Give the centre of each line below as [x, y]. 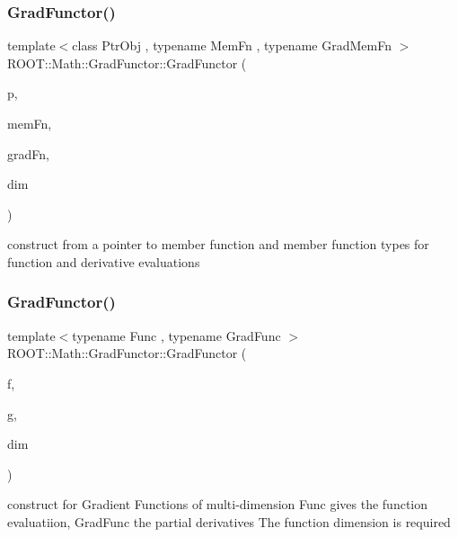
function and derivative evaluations [104, 261]
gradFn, [28, 153]
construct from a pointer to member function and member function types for [218, 244]
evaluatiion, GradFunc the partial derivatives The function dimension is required [229, 521]
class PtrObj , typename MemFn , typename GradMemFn [232, 45]
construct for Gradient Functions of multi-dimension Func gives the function [218, 504]
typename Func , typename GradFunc [176, 335]
